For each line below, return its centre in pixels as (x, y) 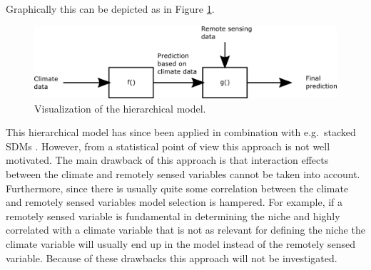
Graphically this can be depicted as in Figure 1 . (110, 9)
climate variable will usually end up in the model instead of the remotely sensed (181, 243)
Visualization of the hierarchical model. (120, 108)
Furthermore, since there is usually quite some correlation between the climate (177, 188)
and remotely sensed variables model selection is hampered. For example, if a (174, 202)
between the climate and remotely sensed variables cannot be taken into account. (183, 174)
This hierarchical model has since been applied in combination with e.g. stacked (181, 132)
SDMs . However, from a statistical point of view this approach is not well (168, 146)
